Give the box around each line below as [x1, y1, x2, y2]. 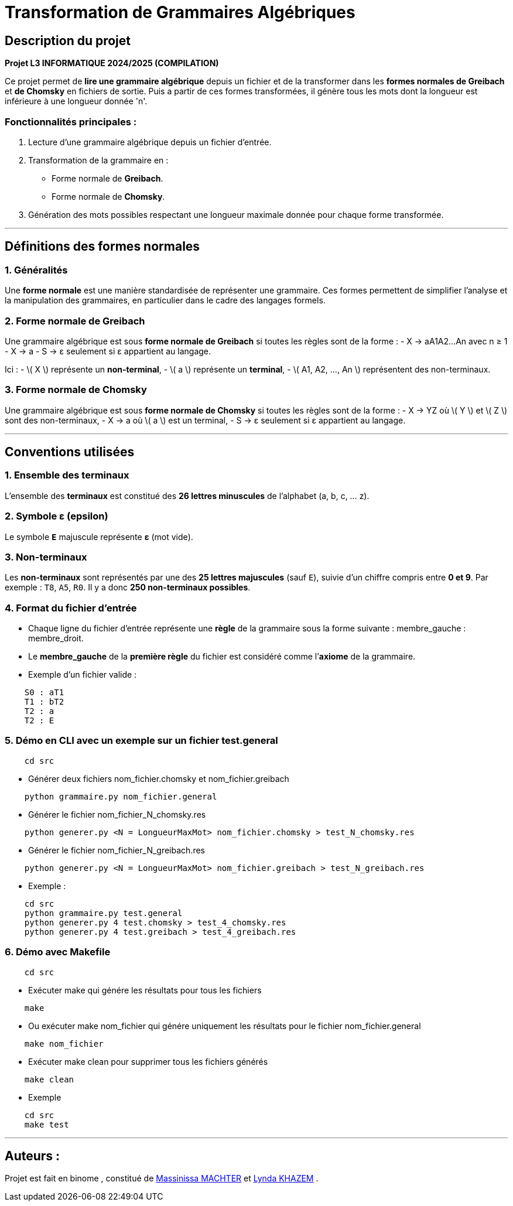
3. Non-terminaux [5, 551, 87, 563]
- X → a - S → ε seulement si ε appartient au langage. [5, 346, 211, 356]
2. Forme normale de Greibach [5, 315, 145, 327]
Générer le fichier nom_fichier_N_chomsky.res [28, 809, 206, 819]
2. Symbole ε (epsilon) [5, 510, 108, 522]
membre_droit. [28, 633, 84, 644]
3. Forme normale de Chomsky [5, 384, 147, 396]
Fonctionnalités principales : [5, 115, 137, 128]
